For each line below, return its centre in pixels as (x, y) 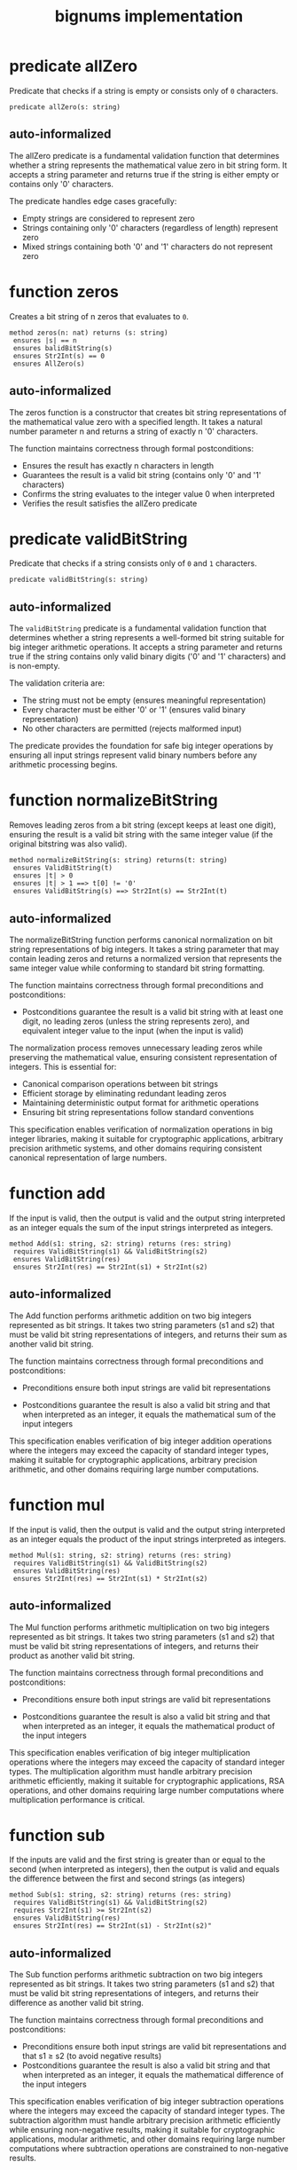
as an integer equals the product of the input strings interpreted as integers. (148, 1539)
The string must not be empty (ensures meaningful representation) (144, 700)
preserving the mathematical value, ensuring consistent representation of (143, 1057)
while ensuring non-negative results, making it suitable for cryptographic (142, 2130)
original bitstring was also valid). (68, 844)
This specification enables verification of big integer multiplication (130, 1752)
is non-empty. (35, 666)
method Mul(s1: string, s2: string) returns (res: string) (121, 1555)
